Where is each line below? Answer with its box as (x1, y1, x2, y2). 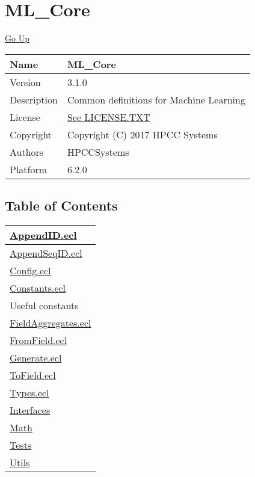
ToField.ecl (10, 368, 56, 382)
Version (10, 75, 41, 89)
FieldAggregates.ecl (10, 315, 91, 330)
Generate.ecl (10, 350, 62, 365)
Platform (10, 162, 48, 176)
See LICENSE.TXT (67, 109, 150, 124)
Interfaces (10, 402, 51, 417)
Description (10, 92, 58, 106)
